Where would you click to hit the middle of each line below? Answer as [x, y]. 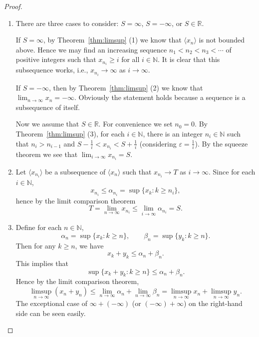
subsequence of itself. [48, 107]
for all [130, 59]
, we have [89, 245]
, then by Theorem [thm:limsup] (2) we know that [126, 87]
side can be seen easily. [51, 313]
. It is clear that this [189, 59]
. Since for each [232, 171]
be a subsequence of [75, 171]
